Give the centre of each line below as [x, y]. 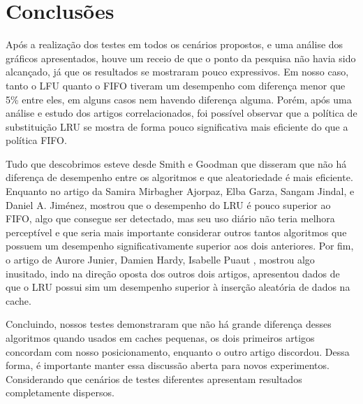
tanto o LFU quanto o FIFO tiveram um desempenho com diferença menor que [176, 85]
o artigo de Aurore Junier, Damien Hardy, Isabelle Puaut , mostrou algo [160, 260]
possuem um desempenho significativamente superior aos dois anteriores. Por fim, [180, 246]
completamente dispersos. [60, 392]
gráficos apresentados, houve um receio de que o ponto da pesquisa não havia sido [181, 58]
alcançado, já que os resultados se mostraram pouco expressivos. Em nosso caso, [177, 72]
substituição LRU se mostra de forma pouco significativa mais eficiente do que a [177, 126]
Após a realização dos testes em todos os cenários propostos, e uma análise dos [175, 44]
